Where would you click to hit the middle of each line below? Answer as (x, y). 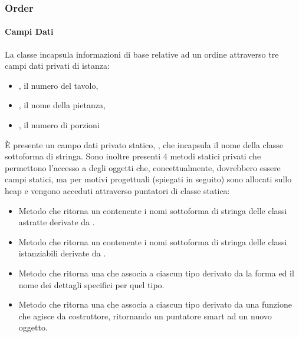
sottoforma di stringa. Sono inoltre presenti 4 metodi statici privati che (133, 156)
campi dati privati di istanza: (57, 66)
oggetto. (33, 327)
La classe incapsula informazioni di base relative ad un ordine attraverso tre (142, 54)
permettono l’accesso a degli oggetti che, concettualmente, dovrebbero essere (143, 167)
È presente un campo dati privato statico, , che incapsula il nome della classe (144, 144)
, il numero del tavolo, (58, 85)
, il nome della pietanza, (62, 105)
